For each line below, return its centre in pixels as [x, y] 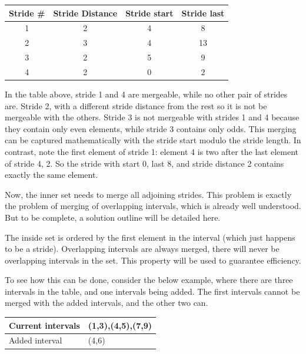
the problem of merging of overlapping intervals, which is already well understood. [153, 206]
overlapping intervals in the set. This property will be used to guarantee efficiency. [153, 260]
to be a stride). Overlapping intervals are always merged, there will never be [142, 249]
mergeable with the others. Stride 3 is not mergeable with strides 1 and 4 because [152, 117]
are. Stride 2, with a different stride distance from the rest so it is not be [136, 105]
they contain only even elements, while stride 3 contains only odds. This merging [151, 128]
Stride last [203, 13]
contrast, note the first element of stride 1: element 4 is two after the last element [152, 151]
